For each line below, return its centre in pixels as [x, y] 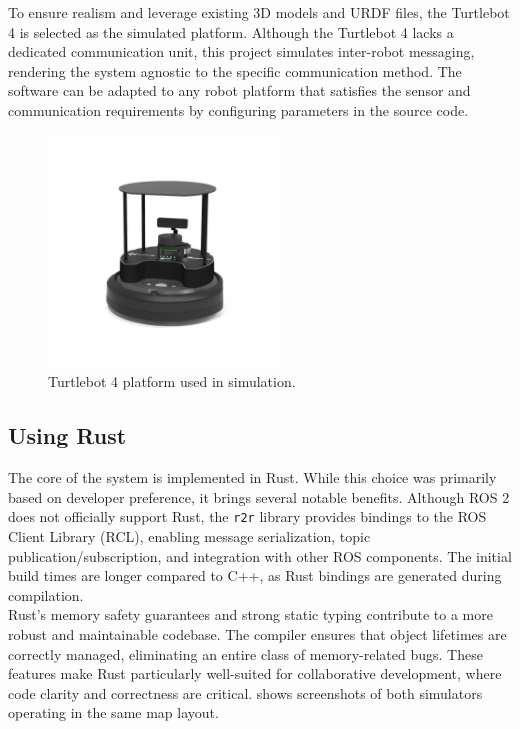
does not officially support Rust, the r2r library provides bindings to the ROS [247, 516]
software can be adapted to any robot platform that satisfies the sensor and [239, 90]
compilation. [46, 594]
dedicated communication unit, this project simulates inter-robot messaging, [241, 51]
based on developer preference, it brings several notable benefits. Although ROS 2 [259, 496]
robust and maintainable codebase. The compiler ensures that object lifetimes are [257, 633]
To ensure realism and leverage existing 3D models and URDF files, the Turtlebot [259, 12]
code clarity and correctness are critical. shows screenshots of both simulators [245, 692]
